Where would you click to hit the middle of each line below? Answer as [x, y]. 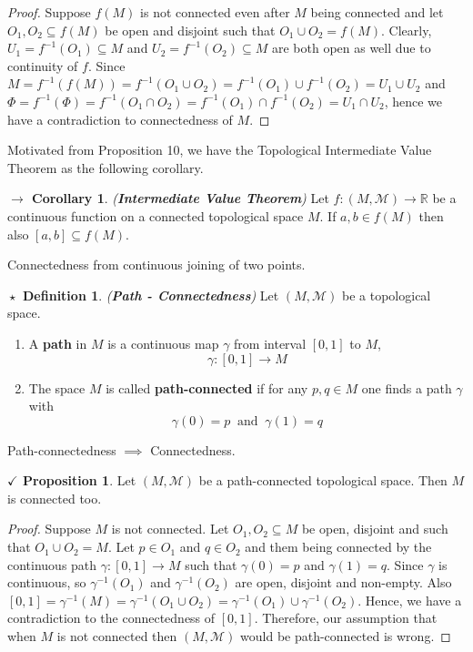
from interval [270, 343]
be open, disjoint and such [375, 529]
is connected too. [55, 498]
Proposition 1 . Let [80, 480]
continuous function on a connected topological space [156, 215]
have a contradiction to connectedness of [120, 119]
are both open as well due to [351, 48]
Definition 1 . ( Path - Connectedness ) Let [151, 295]
